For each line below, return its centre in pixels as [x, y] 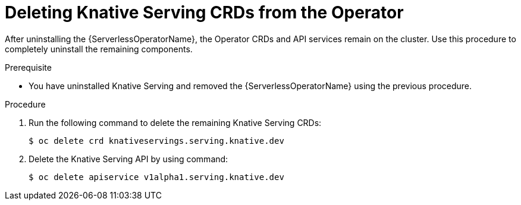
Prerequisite [28, 67]
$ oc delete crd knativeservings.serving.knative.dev [156, 141]
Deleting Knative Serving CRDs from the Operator [204, 12]
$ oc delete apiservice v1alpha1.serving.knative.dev [156, 177]
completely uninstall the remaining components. [99, 49]
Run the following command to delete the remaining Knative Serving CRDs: [175, 122]
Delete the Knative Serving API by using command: [128, 159]
